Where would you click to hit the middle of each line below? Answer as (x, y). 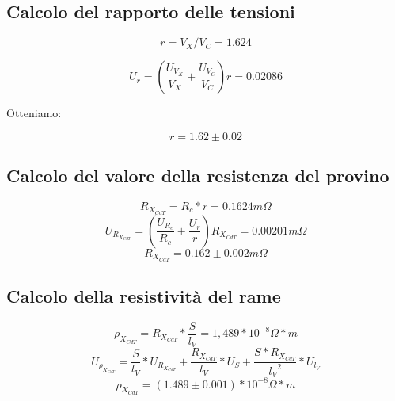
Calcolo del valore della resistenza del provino (198, 176)
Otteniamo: (34, 113)
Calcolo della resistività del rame (144, 296)
